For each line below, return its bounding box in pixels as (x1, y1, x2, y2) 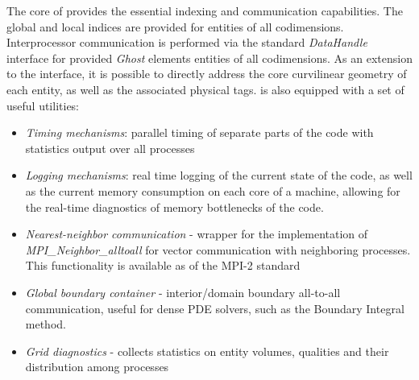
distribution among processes (25, 358, 169, 375)
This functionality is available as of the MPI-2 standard (25, 257, 301, 274)
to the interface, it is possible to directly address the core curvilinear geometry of (6, 65, 407, 82)
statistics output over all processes (25, 139, 195, 156)
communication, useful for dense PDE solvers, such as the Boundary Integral (25, 299, 404, 316)
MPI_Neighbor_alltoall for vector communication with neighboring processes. (25, 241, 411, 258)
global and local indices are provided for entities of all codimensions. (6, 18, 344, 35)
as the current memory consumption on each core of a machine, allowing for (25, 182, 400, 199)
